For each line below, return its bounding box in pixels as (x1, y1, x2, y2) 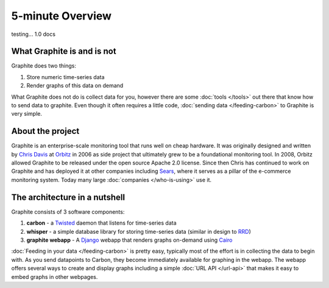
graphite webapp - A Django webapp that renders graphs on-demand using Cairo (26, 236, 233, 244)
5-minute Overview (11, 9, 112, 23)
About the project (11, 126, 80, 136)
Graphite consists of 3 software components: (11, 208, 125, 216)
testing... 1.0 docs (11, 30, 56, 38)
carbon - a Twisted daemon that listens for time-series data (26, 219, 177, 227)
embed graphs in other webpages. (11, 273, 98, 280)
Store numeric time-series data (26, 73, 105, 80)
